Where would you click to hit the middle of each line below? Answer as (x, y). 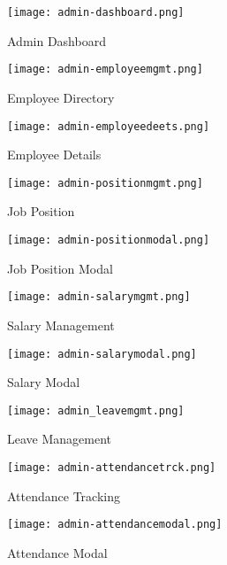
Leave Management (60, 439)
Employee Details (54, 155)
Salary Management (61, 325)
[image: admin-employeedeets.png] (109, 126)
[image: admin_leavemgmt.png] (96, 410)
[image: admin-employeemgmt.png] (105, 70)
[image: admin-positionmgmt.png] (105, 183)
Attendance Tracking (64, 495)
